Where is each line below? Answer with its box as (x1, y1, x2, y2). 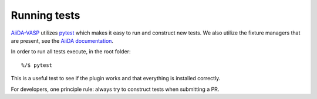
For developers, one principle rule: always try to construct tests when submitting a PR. (11, 86, 220, 93)
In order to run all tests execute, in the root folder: (11, 48, 131, 55)
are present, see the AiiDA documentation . (11, 37, 114, 44)
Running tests (11, 9, 80, 22)
